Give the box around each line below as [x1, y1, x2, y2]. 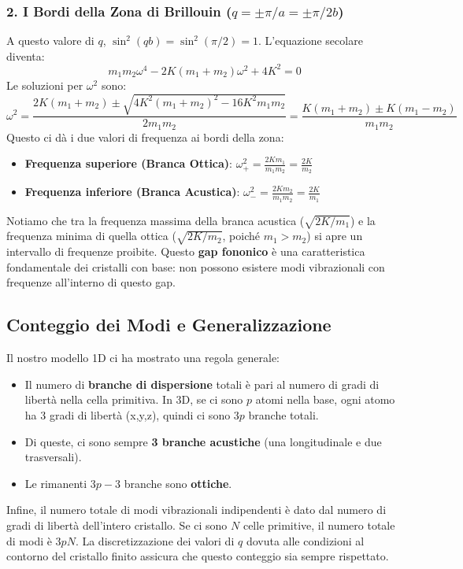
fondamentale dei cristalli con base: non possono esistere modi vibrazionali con [6, 258, 385, 275]
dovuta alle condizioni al [246, 532, 365, 549]
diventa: [6, 47, 45, 64]
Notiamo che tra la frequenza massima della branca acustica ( [6, 212, 305, 228]
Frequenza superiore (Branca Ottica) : [24, 155, 232, 172]
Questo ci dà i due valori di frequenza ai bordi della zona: [6, 128, 284, 145]
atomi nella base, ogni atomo [255, 391, 395, 408]
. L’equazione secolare [257, 32, 363, 49]
